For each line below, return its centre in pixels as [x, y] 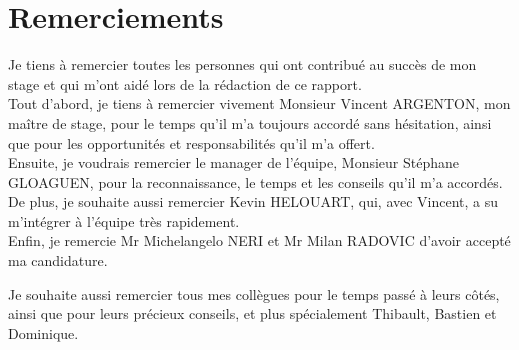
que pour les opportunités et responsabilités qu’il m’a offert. [191, 142]
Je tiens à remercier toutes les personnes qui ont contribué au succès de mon [242, 64]
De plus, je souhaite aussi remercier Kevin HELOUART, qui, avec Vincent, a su [253, 201]
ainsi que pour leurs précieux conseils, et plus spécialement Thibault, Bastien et [252, 313]
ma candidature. [58, 260]
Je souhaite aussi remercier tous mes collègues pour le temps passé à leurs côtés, [254, 293]
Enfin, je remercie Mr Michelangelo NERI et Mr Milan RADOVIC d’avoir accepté [259, 240]
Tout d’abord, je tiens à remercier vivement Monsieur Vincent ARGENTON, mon [259, 103]
